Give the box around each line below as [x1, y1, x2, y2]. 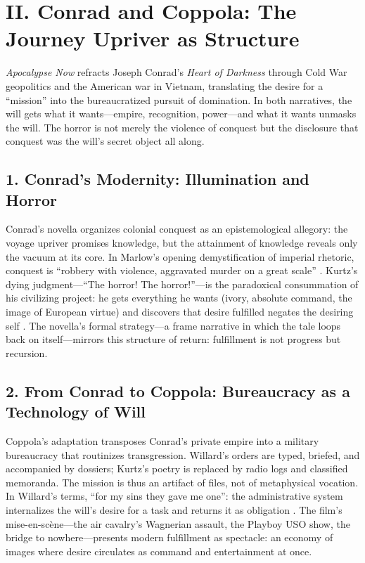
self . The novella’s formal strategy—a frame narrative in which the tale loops [6, 318, 341, 332]
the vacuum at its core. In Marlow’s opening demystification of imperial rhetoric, [6, 249, 354, 264]
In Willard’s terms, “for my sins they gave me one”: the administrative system [6, 488, 343, 503]
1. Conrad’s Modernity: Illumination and [6, 168, 309, 190]
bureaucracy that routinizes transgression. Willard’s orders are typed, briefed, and [6, 447, 360, 462]
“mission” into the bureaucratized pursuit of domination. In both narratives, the [6, 92, 352, 107]
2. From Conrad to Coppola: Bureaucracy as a [6, 380, 350, 401]
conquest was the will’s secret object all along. [6, 134, 205, 148]
